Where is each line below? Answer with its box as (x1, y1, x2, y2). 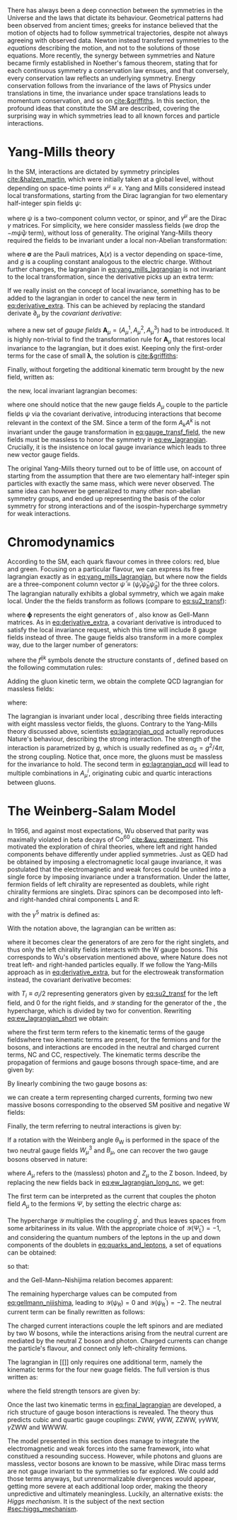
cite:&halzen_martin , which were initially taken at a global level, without (7, 175, 214, 183)
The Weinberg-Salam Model (7, 803, 176, 819)
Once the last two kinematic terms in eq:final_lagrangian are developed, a (7, 1400, 221, 1409)
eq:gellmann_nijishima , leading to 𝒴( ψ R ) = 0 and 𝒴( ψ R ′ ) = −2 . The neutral (7, 1297, 221, 1309)
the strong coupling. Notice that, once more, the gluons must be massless (7, 752, 223, 761)
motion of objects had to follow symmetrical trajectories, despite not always (7, 28, 229, 37)
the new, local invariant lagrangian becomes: (7, 387, 138, 395)
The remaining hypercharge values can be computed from (7, 1289, 178, 1298)
